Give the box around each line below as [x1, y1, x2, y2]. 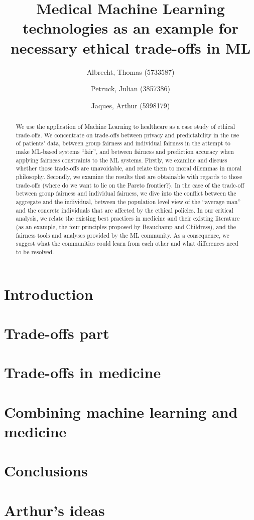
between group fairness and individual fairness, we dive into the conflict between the [16, 189, 236, 198]
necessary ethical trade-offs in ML [10, 37, 251, 58]
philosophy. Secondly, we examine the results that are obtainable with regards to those [16, 172, 242, 181]
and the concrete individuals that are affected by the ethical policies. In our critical [16, 206, 233, 214]
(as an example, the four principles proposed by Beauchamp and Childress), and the [16, 222, 236, 231]
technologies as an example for [23, 18, 238, 38]
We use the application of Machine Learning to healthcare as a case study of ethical [16, 122, 235, 131]
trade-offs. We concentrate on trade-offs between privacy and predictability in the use [16, 130, 239, 139]
